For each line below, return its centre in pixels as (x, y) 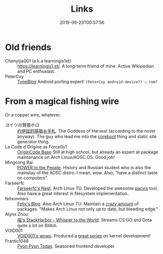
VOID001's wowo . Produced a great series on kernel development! (84, 235)
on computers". (33, 178)
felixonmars (17, 198)
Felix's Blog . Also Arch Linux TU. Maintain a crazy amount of (78, 204)
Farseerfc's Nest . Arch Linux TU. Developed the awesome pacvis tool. (88, 188)
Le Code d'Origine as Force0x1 (36, 147)
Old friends (28, 47)
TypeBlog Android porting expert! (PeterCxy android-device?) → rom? (87, 81)
